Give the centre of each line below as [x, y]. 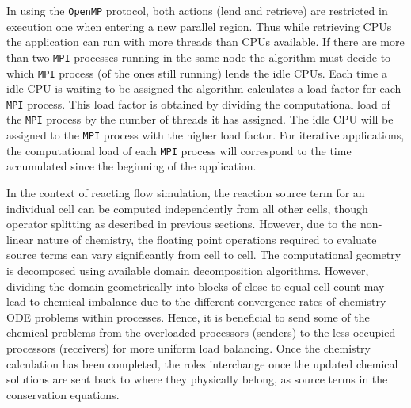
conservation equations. [63, 394]
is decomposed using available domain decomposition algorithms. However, [188, 270]
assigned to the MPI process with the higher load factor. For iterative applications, [205, 135]
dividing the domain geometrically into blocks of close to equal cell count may [196, 286]
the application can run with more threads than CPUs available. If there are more [205, 42]
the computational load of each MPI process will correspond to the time [179, 150]
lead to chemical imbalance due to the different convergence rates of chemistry [196, 301]
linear [20, 239]
